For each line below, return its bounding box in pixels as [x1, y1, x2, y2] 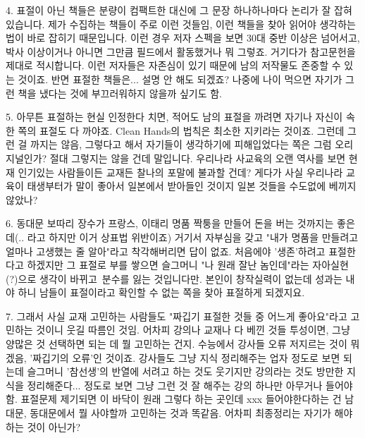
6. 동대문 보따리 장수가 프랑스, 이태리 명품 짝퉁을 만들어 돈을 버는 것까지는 [6, 216, 334, 231]
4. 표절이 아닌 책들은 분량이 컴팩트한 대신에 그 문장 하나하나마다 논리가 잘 [6, 3, 331, 17]
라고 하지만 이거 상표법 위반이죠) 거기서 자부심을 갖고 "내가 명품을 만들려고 [27, 229, 359, 244]
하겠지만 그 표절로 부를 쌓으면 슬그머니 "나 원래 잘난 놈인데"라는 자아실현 [27, 257, 349, 272]
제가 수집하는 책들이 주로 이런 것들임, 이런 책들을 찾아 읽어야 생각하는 [48, 16, 356, 31]
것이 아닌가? [27, 419, 81, 434]
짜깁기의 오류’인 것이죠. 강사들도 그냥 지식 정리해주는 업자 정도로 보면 [32, 350, 340, 365]
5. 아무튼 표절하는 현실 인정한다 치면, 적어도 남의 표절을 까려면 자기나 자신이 [6, 109, 343, 124]
